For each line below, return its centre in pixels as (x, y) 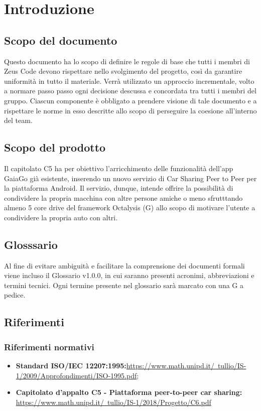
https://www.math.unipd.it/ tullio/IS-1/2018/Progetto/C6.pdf (113, 402)
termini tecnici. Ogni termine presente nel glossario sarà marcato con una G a (124, 285)
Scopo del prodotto (55, 147)
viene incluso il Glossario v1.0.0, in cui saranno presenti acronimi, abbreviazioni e (129, 275)
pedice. (15, 295)
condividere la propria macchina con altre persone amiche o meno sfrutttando (123, 197)
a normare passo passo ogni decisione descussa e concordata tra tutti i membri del (130, 91)
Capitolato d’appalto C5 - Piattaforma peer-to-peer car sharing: (129, 392)
